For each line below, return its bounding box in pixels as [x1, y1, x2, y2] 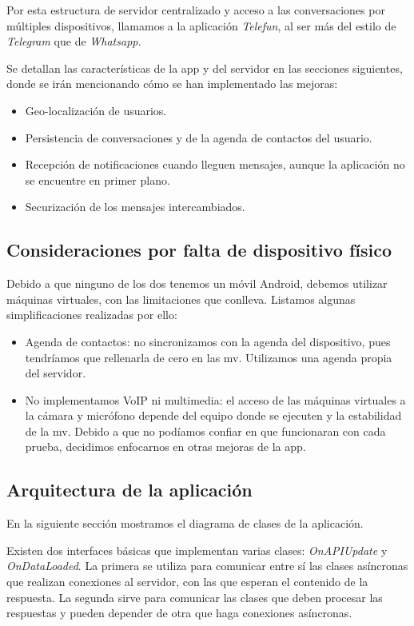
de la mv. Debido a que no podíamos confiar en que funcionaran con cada [25, 422, 386, 439]
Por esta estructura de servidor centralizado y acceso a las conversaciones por [6, 2, 385, 18]
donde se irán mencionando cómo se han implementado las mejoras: [6, 75, 338, 92]
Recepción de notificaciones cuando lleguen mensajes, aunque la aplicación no [25, 156, 405, 173]
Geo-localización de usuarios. [25, 102, 167, 118]
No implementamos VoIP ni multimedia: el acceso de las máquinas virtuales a [25, 391, 406, 408]
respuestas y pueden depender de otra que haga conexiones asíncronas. [6, 604, 352, 621]
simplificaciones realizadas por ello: [6, 306, 177, 323]
